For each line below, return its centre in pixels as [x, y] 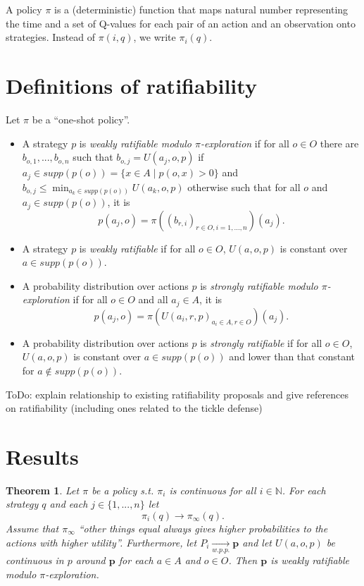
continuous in [35, 560]
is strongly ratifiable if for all [261, 342]
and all [153, 299]
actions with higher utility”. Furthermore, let [101, 542]
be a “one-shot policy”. [81, 119]
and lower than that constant [292, 356]
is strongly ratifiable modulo [259, 285]
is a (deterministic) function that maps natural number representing [201, 9]
